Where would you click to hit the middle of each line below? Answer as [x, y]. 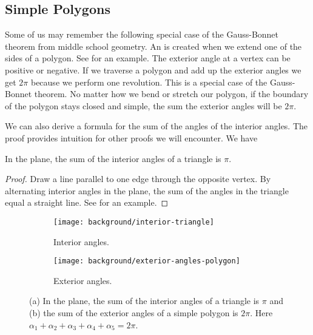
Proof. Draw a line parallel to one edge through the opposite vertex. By [138, 179]
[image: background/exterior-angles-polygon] [147, 261]
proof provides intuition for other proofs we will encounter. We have [131, 137]
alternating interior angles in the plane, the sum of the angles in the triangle [147, 190]
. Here [261, 313]
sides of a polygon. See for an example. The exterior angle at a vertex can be [148, 58]
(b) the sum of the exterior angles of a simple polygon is [134, 313]
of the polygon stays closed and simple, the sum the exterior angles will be [143, 105]
